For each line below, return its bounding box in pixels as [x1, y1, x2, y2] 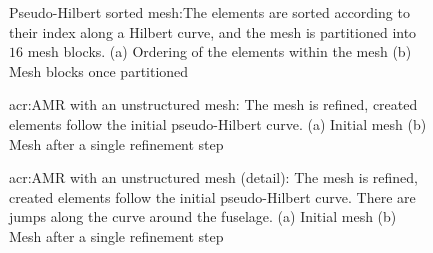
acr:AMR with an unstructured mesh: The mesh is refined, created [9, 94, 418, 115]
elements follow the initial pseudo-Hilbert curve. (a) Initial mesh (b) [9, 113, 427, 134]
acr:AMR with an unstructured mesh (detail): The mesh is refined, [9, 167, 419, 188]
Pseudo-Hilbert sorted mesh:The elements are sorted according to [9, 2, 410, 22]
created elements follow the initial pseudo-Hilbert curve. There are [9, 186, 416, 207]
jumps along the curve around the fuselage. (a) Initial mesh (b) [9, 206, 397, 227]
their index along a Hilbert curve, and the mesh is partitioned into [9, 21, 417, 42]
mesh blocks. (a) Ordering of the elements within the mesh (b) [27, 41, 412, 62]
